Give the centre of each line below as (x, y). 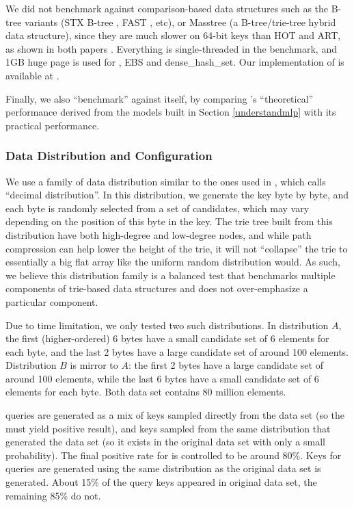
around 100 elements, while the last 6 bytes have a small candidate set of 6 (162, 378)
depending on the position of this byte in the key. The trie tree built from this (169, 221)
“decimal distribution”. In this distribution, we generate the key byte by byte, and (177, 195)
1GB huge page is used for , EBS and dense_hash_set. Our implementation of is (175, 62)
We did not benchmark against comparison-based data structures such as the (167, 8)
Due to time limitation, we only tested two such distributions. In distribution (167, 325)
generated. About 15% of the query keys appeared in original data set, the (161, 482)
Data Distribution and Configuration (109, 156)
